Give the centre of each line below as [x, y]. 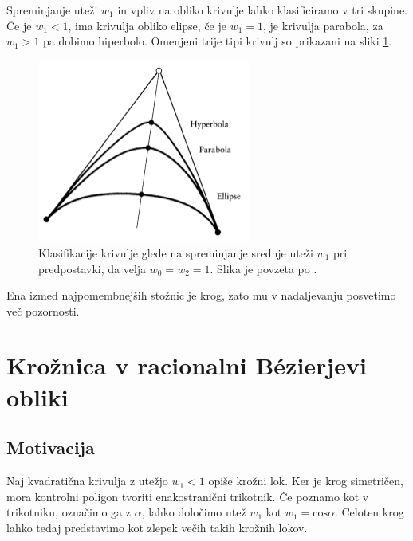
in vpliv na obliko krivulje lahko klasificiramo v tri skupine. [263, 10]
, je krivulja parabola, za [323, 25]
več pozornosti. [43, 310]
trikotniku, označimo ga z [69, 512]
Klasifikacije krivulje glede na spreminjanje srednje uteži [176, 252]
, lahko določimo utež [194, 512]
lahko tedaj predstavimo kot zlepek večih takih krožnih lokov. [157, 527]
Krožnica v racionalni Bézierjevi [187, 365]
